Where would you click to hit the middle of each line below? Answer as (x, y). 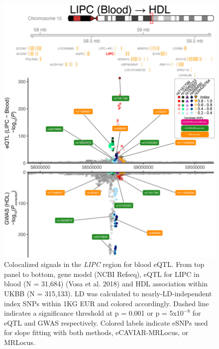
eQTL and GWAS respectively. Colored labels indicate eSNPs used (106, 322)
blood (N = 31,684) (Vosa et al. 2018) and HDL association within (106, 284)
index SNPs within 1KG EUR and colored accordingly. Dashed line (107, 303)
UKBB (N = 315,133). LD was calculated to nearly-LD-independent (108, 293)
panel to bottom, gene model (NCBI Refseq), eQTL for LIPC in (102, 274)
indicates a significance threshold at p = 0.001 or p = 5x (90, 313)
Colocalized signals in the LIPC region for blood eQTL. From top (104, 264)
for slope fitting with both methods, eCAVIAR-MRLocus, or (96, 332)
